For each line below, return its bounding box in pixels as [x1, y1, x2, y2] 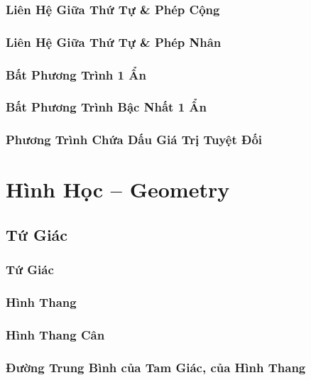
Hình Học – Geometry [6, 175, 230, 204]
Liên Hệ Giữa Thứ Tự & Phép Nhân [6, 33, 222, 50]
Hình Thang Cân [6, 325, 105, 343]
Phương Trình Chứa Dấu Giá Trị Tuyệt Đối [6, 131, 263, 148]
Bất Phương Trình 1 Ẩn [6, 65, 146, 83]
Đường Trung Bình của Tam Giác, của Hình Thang [6, 358, 306, 376]
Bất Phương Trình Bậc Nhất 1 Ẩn [6, 98, 207, 116]
